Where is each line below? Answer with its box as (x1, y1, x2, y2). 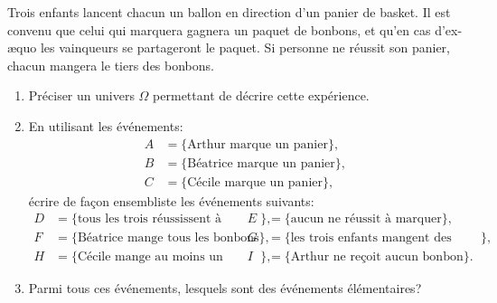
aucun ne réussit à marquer (290, 213, 442, 226)
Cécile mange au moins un (77, 251, 223, 264)
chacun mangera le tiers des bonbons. (7, 55, 214, 74)
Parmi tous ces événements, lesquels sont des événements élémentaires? (28, 279, 422, 298)
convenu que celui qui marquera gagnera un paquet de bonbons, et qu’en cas (7, 20, 431, 39)
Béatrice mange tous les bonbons (77, 232, 259, 245)
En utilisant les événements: (28, 116, 183, 135)
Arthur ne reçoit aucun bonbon (290, 251, 464, 264)
